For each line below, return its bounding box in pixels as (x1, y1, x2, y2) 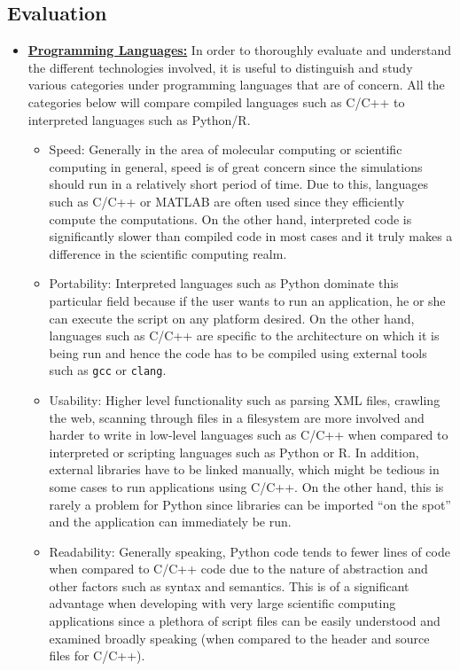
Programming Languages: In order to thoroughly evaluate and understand (27, 41, 451, 59)
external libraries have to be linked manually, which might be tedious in (49, 460, 440, 479)
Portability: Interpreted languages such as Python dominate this (49, 274, 399, 293)
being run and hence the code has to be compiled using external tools (49, 343, 427, 362)
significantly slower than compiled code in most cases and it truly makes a (49, 227, 453, 246)
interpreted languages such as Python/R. (27, 110, 251, 129)
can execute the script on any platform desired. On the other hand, (49, 308, 415, 327)
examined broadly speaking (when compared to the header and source (49, 628, 430, 647)
